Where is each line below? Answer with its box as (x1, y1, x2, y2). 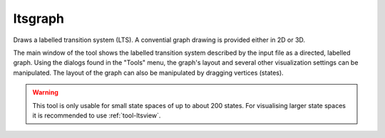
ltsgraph (13, 11, 64, 26)
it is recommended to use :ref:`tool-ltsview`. (32, 111, 161, 120)
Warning (32, 88, 58, 97)
